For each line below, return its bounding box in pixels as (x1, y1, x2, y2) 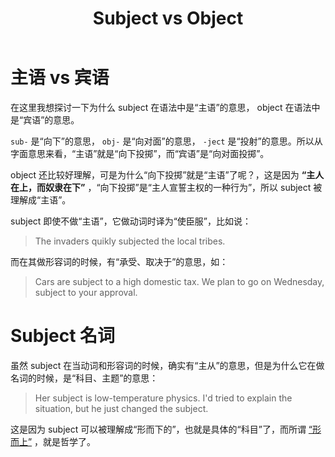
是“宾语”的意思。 (10, 113, 80, 126)
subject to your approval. (34, 286, 138, 298)
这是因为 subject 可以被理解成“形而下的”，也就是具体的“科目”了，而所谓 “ (10, 423, 313, 435)
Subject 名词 (10, 325, 116, 347)
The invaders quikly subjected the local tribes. (34, 235, 226, 247)
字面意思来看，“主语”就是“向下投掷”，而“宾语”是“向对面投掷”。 (10, 147, 270, 159)
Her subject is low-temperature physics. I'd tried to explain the (34, 392, 293, 404)
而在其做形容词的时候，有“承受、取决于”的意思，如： (10, 255, 229, 267)
